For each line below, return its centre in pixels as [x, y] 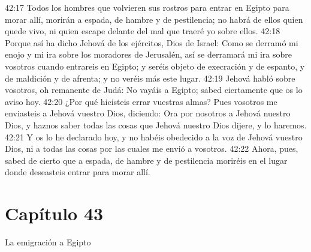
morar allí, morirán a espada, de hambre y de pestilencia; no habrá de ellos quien [154, 19]
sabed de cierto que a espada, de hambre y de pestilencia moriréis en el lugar [146, 160]
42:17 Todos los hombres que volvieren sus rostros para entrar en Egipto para [147, 7]
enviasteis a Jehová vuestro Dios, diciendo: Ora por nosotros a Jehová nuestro [148, 113]
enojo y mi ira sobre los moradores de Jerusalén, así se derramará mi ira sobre [149, 54]
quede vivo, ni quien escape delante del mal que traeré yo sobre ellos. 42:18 [143, 31]
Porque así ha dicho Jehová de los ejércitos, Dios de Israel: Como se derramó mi [152, 42]
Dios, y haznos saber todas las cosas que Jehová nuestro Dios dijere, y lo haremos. [156, 124]
